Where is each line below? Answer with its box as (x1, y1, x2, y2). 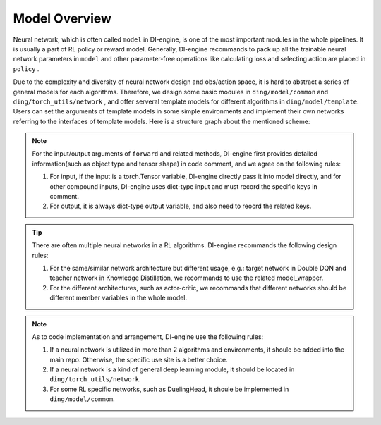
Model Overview (13, 11, 112, 26)
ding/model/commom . (49, 395, 116, 403)
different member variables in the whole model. (49, 293, 187, 302)
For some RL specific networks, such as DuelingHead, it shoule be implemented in (49, 385, 289, 393)
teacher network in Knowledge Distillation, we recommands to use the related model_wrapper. (49, 273, 324, 282)
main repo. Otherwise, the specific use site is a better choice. (49, 355, 229, 364)
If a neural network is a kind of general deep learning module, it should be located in (49, 365, 295, 374)
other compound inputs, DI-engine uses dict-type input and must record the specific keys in (49, 182, 317, 190)
